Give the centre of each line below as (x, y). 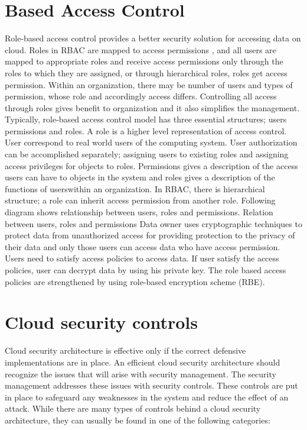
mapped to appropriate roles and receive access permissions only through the (144, 61)
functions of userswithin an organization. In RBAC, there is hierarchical (135, 188)
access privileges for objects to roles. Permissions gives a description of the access (151, 165)
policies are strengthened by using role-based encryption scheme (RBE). (135, 281)
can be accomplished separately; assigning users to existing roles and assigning (147, 154)
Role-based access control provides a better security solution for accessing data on (153, 38)
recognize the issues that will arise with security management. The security (141, 374)
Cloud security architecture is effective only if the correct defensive (125, 350)
